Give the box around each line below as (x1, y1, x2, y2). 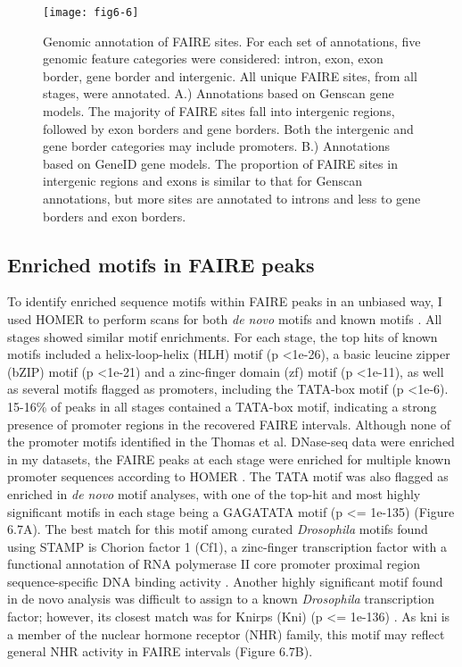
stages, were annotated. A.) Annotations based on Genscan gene (43, 84, 394, 103)
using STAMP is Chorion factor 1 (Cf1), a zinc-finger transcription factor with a (7, 537, 448, 555)
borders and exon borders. (43, 206, 186, 225)
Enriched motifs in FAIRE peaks (7, 250, 315, 278)
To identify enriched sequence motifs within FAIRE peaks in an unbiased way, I (7, 292, 442, 311)
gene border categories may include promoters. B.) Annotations (43, 137, 391, 155)
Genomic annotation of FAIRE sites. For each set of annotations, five (43, 31, 421, 50)
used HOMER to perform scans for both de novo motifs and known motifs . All (7, 309, 442, 328)
